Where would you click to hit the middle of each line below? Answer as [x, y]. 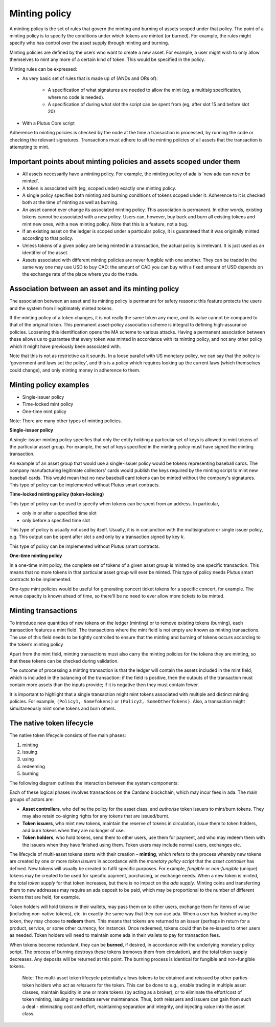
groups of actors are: [32, 799]
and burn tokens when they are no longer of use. [74, 830]
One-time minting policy [36, 556]
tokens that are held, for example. [45, 897]
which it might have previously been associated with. [65, 346]
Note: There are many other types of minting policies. [66, 421]
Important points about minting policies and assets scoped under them [125, 161]
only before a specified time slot [56, 520]
